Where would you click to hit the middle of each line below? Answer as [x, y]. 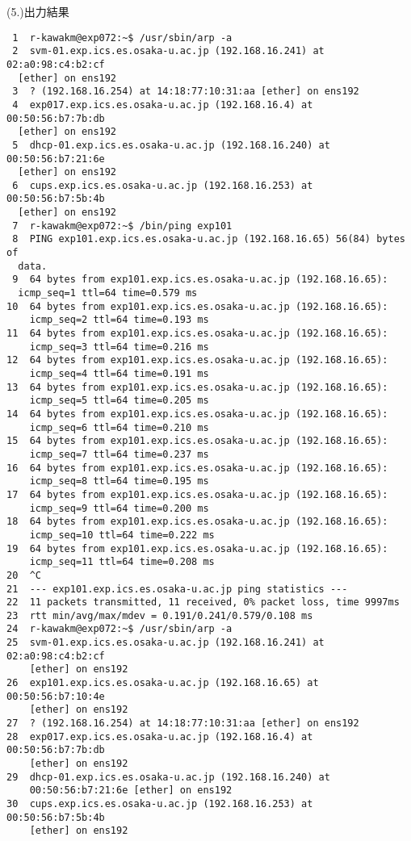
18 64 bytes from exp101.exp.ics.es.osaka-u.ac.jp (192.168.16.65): [197, 522]
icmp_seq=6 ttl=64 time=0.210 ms [119, 427]
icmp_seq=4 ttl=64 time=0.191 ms [119, 374]
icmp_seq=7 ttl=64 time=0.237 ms [119, 454]
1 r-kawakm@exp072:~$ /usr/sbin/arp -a [122, 38]
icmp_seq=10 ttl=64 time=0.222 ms [122, 535]
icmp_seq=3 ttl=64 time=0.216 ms [119, 347]
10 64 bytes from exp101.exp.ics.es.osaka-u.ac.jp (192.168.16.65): [197, 306]
